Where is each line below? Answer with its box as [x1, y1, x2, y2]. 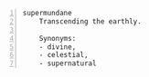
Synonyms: [38, 34, 77, 43]
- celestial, [38, 51, 89, 60]
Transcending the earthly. [38, 16, 142, 26]
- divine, [38, 42, 77, 52]
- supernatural [38, 59, 97, 68]
